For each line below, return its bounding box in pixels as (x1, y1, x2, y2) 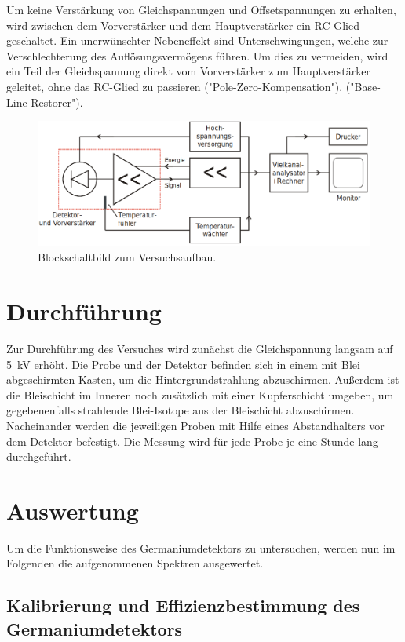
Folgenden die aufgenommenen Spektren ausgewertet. (6, 555, 264, 571)
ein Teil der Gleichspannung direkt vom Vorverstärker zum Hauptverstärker (6, 63, 370, 79)
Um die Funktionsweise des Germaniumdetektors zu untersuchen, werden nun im (6, 539, 396, 556)
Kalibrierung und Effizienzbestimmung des (6, 593, 360, 618)
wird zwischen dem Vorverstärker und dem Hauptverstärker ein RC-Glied (6, 16, 359, 33)
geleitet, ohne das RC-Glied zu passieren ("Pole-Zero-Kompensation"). (6, 78, 343, 94)
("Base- (345, 78, 381, 94)
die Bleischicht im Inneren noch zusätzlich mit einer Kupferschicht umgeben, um (6, 386, 394, 403)
